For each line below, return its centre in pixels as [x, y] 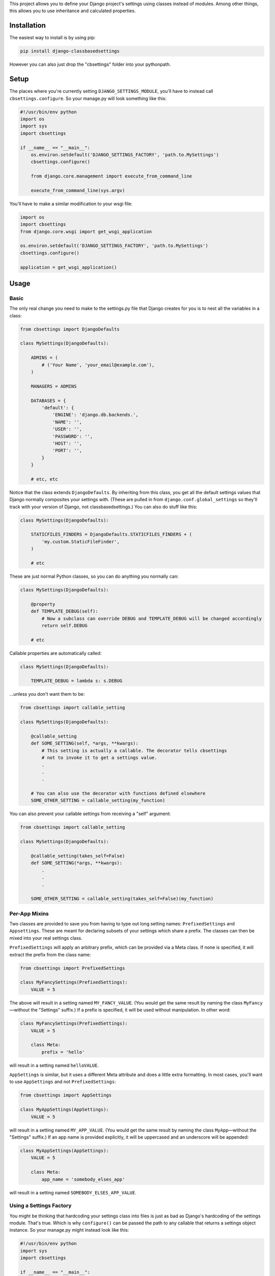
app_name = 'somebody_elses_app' [83, 1179]
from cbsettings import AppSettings [66, 1095]
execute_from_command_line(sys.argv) [78, 190]
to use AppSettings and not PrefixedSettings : [63, 1082]
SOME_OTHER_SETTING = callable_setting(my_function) [98, 801]
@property [43, 604]
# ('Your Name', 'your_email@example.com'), [98, 365]
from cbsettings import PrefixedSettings [73, 968]
